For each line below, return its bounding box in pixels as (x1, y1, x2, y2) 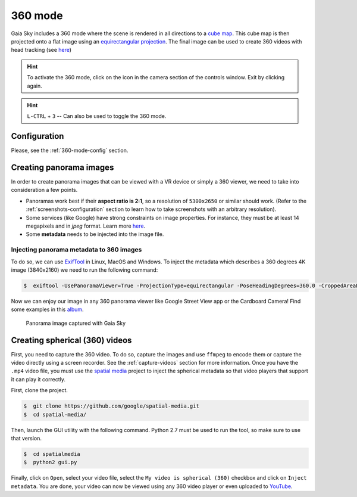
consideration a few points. (11, 187, 78, 194)
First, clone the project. (11, 387, 68, 394)
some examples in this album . (11, 306, 84, 313)
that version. (11, 434, 42, 442)
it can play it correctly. (11, 375, 65, 383)
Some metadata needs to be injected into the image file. (26, 231, 164, 238)
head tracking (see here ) (11, 46, 71, 54)
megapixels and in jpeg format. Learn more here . (26, 222, 146, 229)
